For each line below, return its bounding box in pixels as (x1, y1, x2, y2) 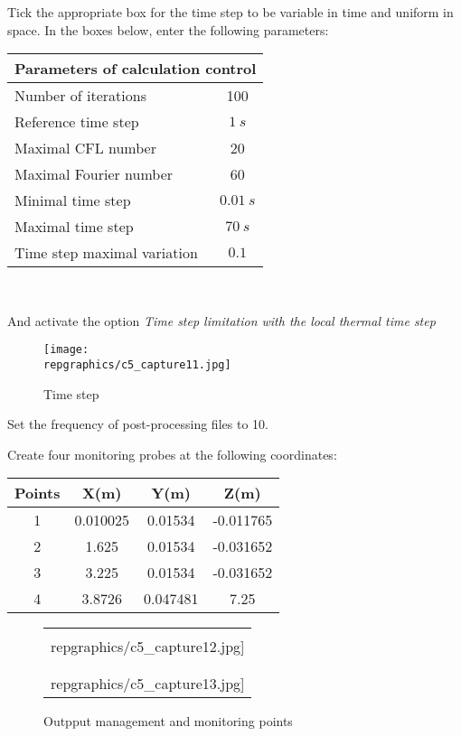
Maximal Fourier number (14, 163, 174, 185)
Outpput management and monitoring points (43, 712, 293, 731)
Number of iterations (14, 85, 146, 107)
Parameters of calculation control (14, 58, 257, 79)
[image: (43, 343, 89, 357)
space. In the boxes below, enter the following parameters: (7, 20, 329, 39)
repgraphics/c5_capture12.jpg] (51, 636, 245, 657)
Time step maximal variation (14, 242, 198, 264)
